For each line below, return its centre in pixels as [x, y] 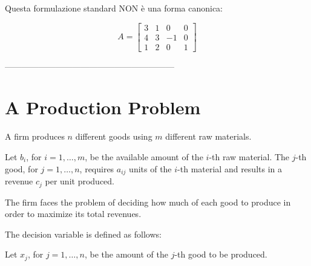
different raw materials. [208, 136]
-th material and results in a [230, 168]
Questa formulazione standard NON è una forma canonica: [114, 8]
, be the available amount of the [144, 157]
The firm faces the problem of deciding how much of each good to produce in [148, 202]
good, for [21, 168]
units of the [150, 168]
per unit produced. [80, 181]
